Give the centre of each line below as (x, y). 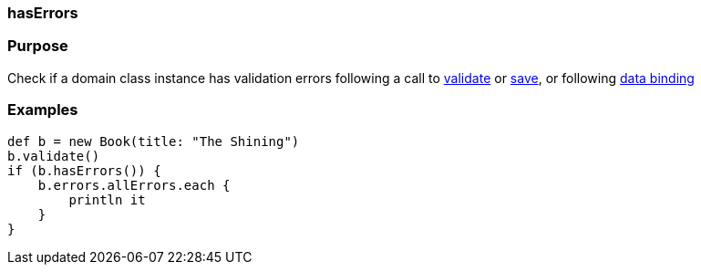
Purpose (38, 46)
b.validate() (54, 156)
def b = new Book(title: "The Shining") (154, 141)
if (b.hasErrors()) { (84, 170)
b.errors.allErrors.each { (134, 185)
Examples (43, 110)
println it (107, 199)
